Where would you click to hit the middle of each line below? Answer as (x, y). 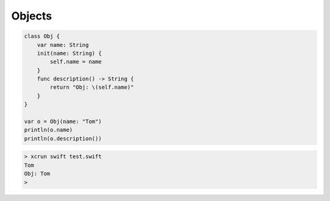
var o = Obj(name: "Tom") (63, 122)
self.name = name (76, 62)
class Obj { (42, 36)
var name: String (63, 45)
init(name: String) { (69, 53)
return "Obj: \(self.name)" (92, 87)
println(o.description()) (63, 138)
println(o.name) (49, 130)
